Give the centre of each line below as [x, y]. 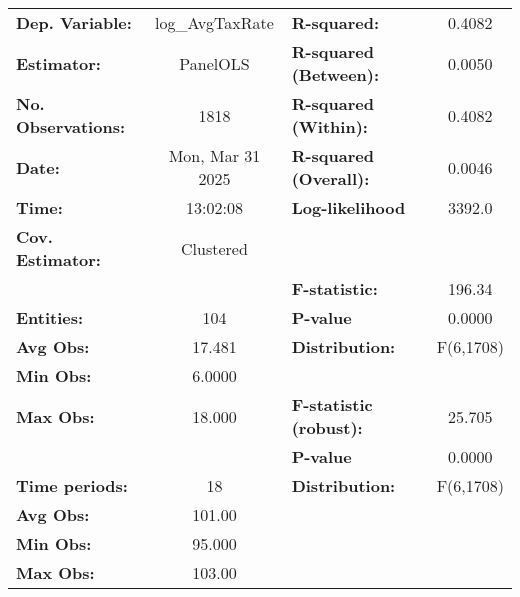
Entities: [50, 317]
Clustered [214, 248]
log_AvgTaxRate [214, 22]
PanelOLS [214, 63]
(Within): [329, 126]
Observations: [71, 126]
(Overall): [330, 178]
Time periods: [72, 485]
